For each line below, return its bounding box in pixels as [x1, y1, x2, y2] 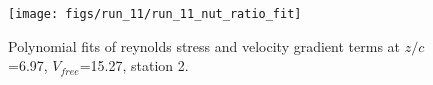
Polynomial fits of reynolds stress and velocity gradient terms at [8, 35, 401, 56]
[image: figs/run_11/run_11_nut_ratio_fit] [8, 7, 302, 21]
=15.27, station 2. [79, 55, 189, 76]
